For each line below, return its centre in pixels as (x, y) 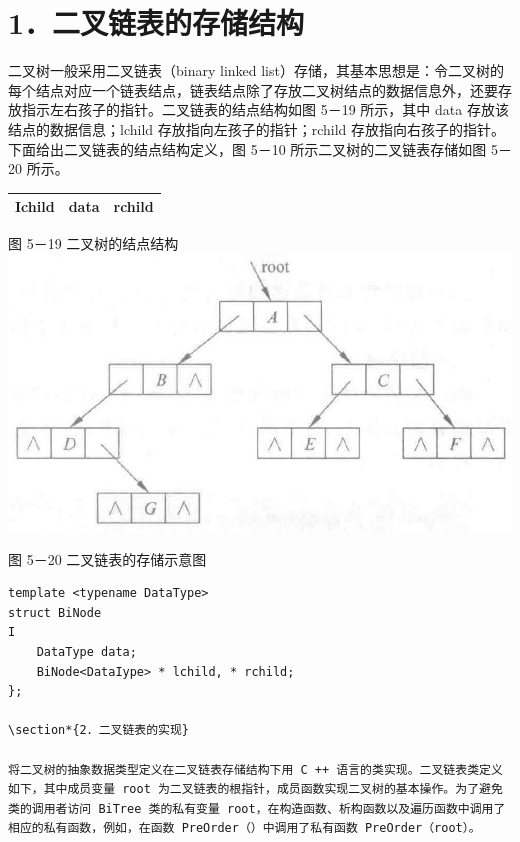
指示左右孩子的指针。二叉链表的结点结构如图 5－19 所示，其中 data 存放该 (265, 109)
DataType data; (86, 652)
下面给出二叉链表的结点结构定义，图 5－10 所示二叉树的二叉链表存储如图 (247, 148)
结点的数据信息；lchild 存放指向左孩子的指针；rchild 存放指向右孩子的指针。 (257, 128)
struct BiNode (55, 612)
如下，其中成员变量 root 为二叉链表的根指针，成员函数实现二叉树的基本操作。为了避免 (255, 789)
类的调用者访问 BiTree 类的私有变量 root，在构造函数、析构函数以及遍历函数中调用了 (257, 808)
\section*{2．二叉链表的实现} (99, 730)
